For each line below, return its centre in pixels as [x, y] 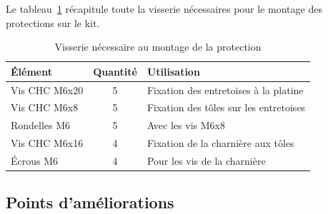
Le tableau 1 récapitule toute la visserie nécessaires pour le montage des [164, 9]
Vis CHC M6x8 [45, 107]
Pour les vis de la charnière [206, 160]
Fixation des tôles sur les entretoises [226, 107]
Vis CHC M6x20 [47, 90]
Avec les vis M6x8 [186, 125]
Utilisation [173, 71]
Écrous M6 [35, 160]
